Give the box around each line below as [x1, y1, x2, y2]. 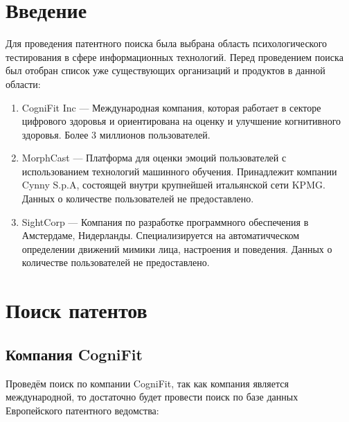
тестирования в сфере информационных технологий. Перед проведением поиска [6, 49, 343, 64]
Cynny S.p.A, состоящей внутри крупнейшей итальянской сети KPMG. [21, 177, 325, 192]
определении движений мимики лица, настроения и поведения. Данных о [21, 241, 332, 256]
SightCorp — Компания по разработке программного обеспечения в [21, 214, 309, 229]
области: [6, 76, 41, 91]
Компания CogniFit [6, 343, 143, 364]
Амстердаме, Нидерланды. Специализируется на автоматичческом [21, 228, 300, 243]
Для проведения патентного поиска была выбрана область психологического [6, 36, 328, 51]
